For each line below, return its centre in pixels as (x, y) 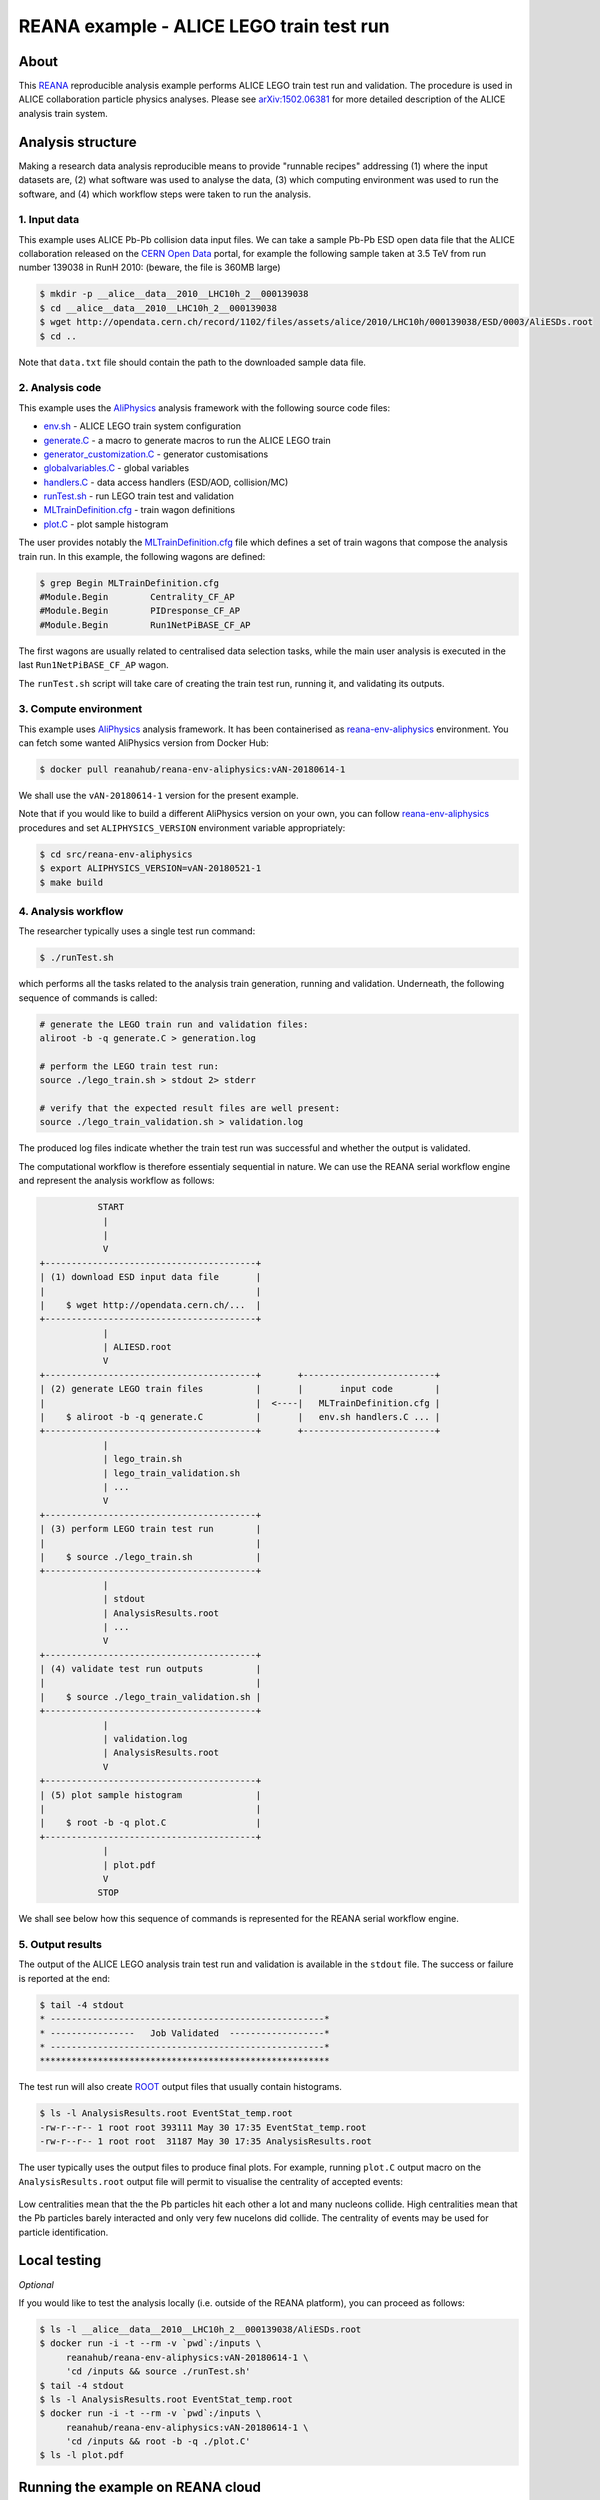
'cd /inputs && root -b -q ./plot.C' (158, 2441)
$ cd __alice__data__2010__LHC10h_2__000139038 (158, 308)
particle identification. (63, 2232)
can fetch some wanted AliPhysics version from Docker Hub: (143, 743)
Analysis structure (77, 141)
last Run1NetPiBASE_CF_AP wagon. (93, 665)
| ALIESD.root (137, 1347)
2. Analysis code (60, 388)
